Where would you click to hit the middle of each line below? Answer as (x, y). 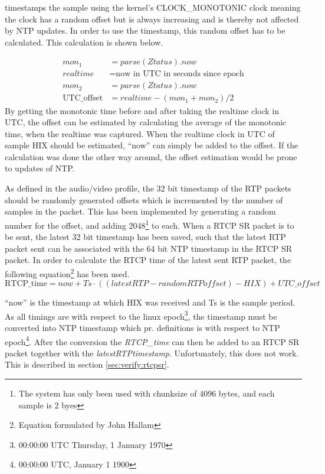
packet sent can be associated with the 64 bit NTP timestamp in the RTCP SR (149, 248)
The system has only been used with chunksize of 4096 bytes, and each (147, 393)
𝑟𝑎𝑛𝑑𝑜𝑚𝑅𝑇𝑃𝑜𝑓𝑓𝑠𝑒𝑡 (192, 284)
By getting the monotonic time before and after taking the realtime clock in (142, 110)
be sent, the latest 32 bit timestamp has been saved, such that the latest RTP (145, 237)
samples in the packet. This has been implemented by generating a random (140, 211)
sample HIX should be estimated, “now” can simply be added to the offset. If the (152, 145)
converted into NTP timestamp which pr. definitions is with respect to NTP (142, 327)
